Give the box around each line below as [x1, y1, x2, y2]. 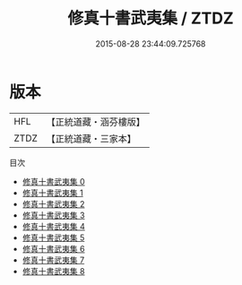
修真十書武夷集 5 [22, 232, 85, 243]
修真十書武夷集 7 [22, 255, 85, 265]
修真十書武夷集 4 [22, 220, 85, 231]
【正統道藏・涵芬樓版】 [46, 116, 146, 128]
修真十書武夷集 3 [22, 210, 85, 220]
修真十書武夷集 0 [22, 176, 85, 186]
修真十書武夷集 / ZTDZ [66, 8, 235, 29]
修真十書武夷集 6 [22, 243, 85, 254]
